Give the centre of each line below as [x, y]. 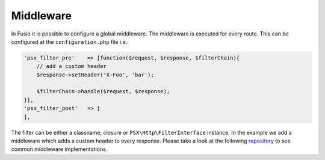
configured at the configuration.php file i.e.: [70, 42]
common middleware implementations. [59, 149]
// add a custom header [71, 66]
